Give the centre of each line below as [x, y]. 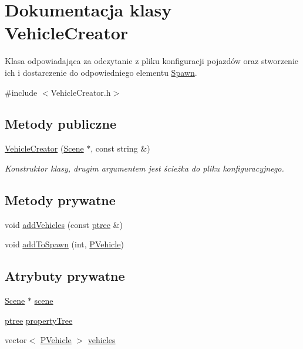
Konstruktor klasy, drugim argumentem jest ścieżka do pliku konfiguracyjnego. [144, 168]
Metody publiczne [60, 124]
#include [21, 92]
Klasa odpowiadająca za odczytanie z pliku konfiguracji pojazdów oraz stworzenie [152, 61]
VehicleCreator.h [81, 92]
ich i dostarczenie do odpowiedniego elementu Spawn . [101, 72]
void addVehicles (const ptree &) [64, 224]
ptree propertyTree [39, 320]
